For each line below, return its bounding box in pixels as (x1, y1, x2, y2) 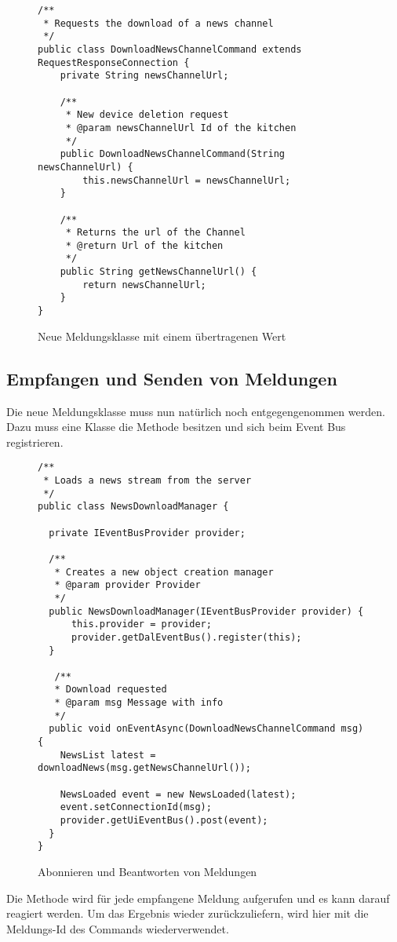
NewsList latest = (60, 749, 156, 761)
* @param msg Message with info (54, 697, 224, 709)
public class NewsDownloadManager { (38, 501, 229, 513)
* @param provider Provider (54, 579, 201, 591)
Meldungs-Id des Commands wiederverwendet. (6, 920, 229, 937)
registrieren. (6, 433, 64, 450)
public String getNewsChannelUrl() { (60, 266, 257, 278)
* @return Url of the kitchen (65, 239, 224, 251)
